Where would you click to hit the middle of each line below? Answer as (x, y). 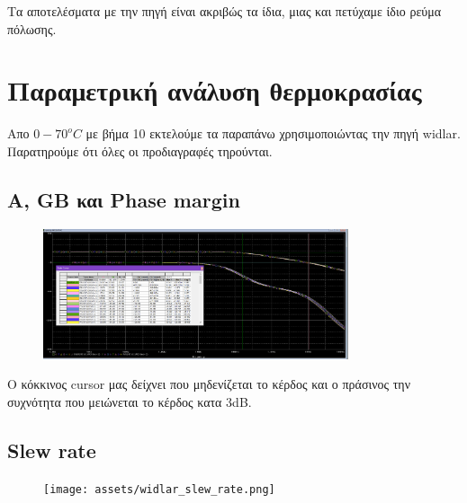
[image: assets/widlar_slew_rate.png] (159, 489)
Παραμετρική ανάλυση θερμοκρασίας (215, 90)
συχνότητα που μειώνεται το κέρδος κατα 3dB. (130, 401)
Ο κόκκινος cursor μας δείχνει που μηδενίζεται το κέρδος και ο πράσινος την (209, 384)
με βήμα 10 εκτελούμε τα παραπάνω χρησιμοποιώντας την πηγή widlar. (273, 133)
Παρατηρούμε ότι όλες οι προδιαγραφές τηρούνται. (140, 150)
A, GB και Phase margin (124, 199)
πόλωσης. (32, 28)
